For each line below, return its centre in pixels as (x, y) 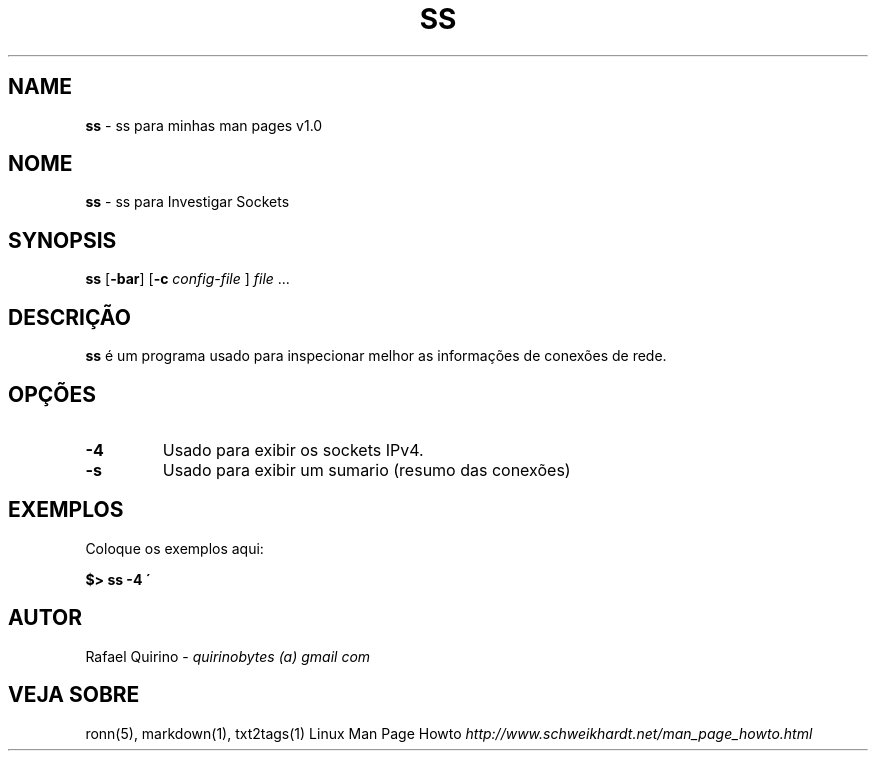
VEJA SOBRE (74, 695)
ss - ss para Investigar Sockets (187, 202)
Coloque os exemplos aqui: (174, 548)
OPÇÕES (52, 394)
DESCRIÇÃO (69, 317)
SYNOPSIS (62, 240)
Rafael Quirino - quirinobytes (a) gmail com (228, 656)
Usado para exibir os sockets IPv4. (293, 449)
